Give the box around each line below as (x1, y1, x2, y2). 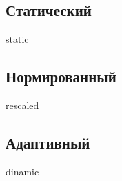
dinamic (6, 164, 39, 178)
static (6, 32, 29, 46)
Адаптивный (6, 131, 90, 153)
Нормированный (6, 66, 116, 87)
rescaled (6, 98, 39, 112)
